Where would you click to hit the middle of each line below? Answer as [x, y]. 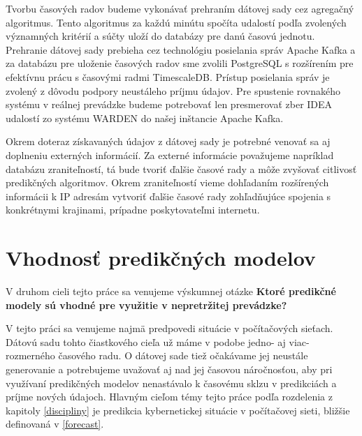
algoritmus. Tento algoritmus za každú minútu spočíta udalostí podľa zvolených [176, 22]
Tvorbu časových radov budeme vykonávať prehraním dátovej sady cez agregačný [180, 8]
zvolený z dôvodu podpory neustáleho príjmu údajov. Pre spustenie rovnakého [173, 90]
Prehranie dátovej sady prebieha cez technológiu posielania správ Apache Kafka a [181, 49]
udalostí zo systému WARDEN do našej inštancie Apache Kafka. [145, 118]
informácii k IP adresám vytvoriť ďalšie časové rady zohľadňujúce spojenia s [168, 196]
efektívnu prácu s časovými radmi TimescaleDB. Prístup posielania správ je [168, 76]
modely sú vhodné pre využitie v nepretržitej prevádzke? [146, 305]
